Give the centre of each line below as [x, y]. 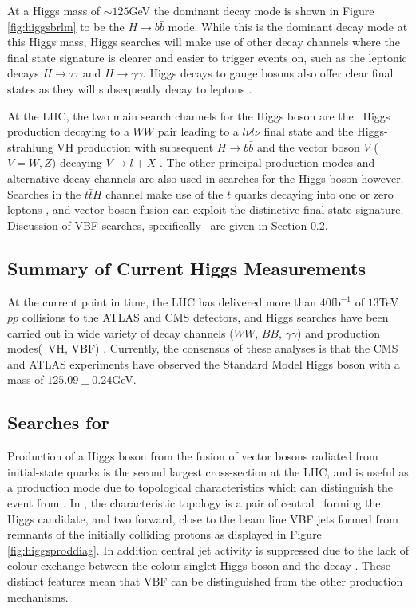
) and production [339, 332]
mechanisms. [38, 596]
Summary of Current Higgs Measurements [186, 268]
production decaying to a [68, 131]
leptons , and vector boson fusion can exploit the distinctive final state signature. [206, 209]
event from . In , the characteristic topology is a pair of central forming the [194, 503]
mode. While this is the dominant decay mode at [288, 26]
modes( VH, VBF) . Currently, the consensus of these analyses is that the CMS [203, 348]
